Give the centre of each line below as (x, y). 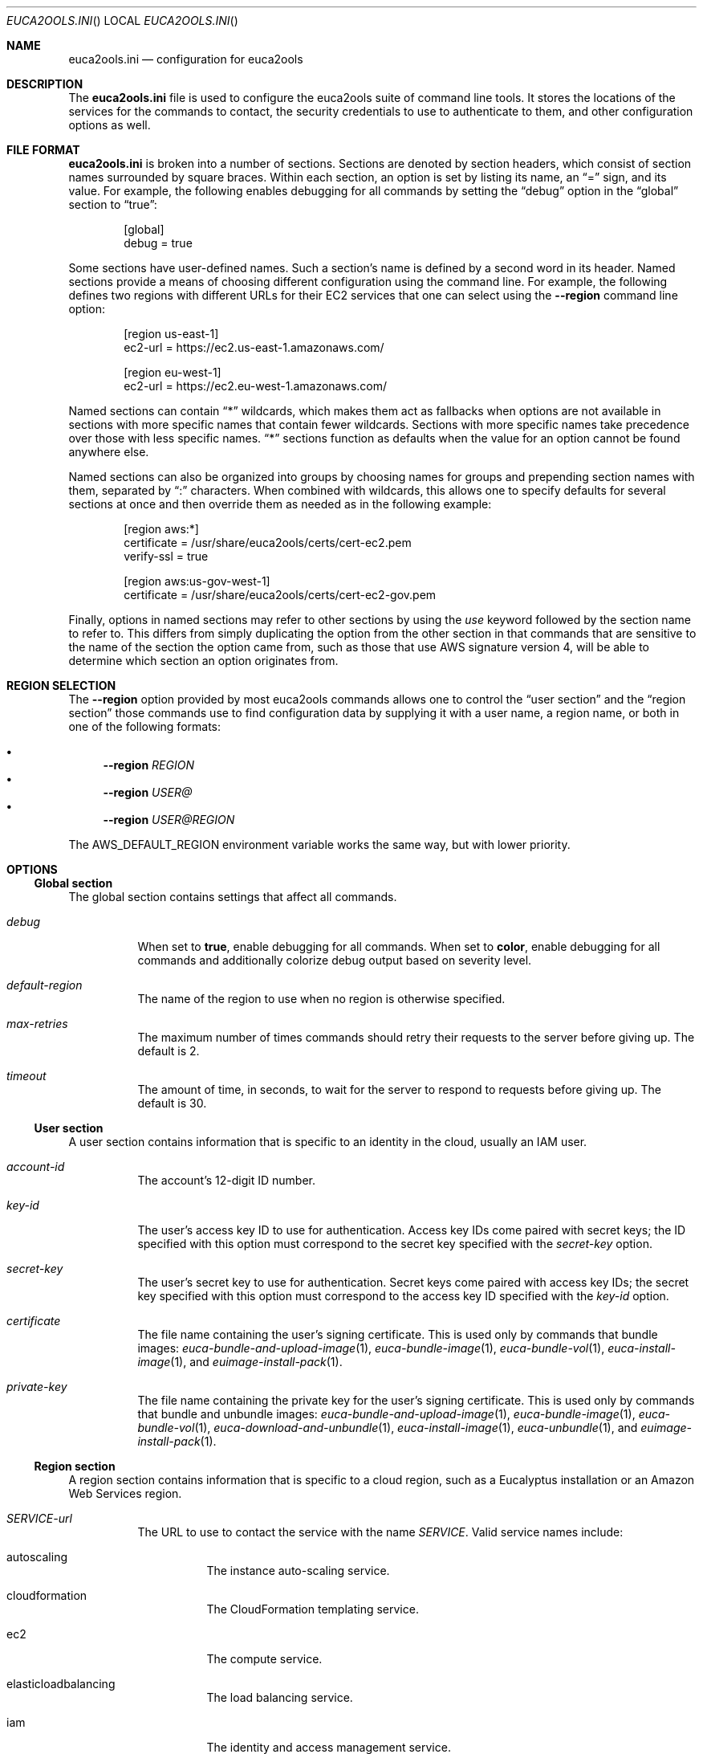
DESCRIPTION (45, 84)
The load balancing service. (280, 1697)
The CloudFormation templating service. (313, 1609)
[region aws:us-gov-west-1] (197, 581)
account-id (36, 1167)
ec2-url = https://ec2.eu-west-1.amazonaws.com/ (256, 386)
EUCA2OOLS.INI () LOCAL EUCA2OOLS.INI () (122, 20)
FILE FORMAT (43, 150)
